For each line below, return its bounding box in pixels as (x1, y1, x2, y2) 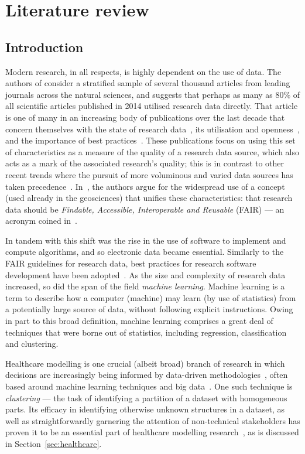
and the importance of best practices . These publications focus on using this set (5, 134, 296, 146)
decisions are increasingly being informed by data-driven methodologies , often (5, 368, 288, 381)
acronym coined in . (5, 214, 77, 227)
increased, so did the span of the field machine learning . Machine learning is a (5, 280, 285, 292)
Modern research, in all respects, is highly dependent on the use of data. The (5, 65, 282, 77)
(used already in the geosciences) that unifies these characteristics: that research (5, 192, 293, 204)
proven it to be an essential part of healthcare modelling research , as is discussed (5, 426, 299, 438)
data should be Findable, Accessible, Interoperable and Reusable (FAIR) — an (5, 203, 285, 215)
